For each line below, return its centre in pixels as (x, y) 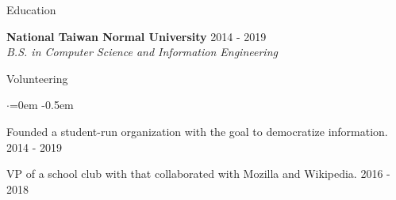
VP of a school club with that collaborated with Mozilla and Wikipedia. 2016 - (198, 174)
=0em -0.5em (41, 105)
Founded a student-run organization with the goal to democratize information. (197, 131)
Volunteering (37, 78)
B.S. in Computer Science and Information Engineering (142, 52)
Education (31, 9)
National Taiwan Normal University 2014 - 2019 (136, 36)
